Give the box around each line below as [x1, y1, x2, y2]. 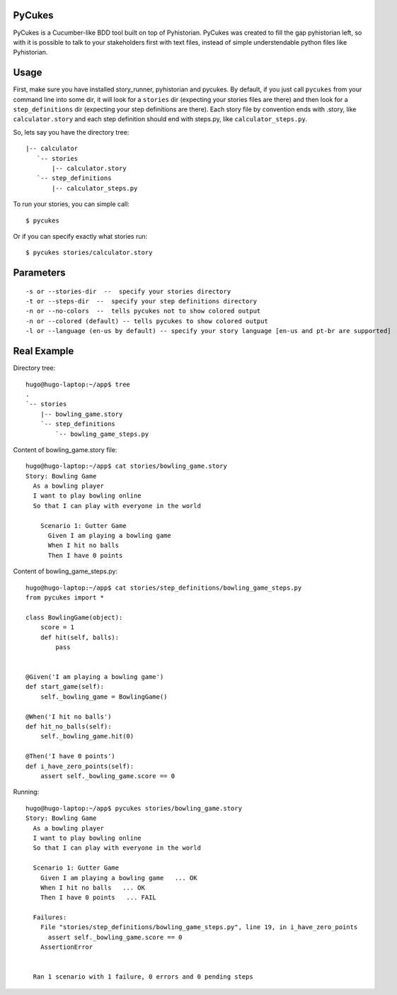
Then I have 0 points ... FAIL [40, 894, 157, 901]
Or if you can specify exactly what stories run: [13, 232, 148, 240]
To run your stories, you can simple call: [13, 200, 130, 208]
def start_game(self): [25, 682, 105, 691]
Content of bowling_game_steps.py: [13, 567, 118, 575]
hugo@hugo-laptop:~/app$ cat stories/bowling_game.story [25, 462, 228, 471]
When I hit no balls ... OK [40, 883, 145, 892]
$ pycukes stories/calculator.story [25, 249, 153, 257]
